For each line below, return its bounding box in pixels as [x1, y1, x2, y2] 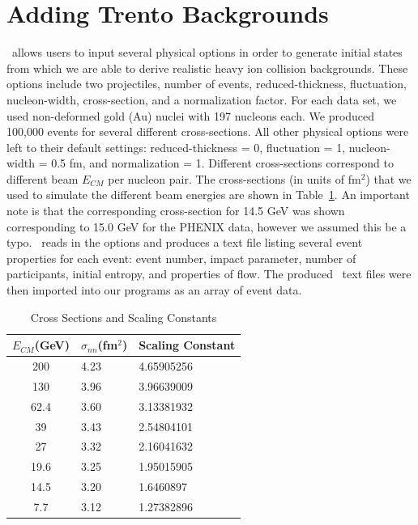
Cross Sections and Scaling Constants [30, 308, 217, 325]
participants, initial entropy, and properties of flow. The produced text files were [6, 265, 412, 282]
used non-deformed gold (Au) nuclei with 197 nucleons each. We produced [6, 107, 375, 124]
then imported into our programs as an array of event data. [6, 282, 302, 298]
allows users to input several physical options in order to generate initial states [11, 44, 403, 61]
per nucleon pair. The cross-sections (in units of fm [108, 170, 361, 187]
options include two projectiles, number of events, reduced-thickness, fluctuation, [6, 75, 407, 92]
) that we [365, 170, 412, 187]
